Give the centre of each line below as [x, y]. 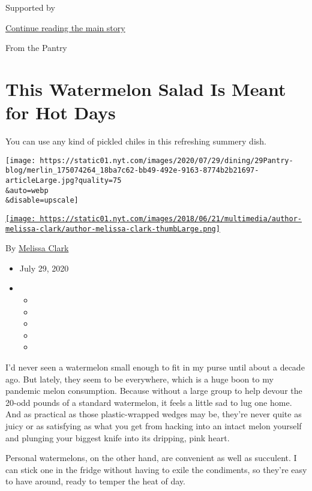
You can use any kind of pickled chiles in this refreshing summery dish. [136, 141]
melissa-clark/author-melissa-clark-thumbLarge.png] [113, 229]
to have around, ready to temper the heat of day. [95, 481]
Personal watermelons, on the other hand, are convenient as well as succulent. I [151, 458]
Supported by [30, 7]
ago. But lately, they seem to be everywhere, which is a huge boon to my [139, 379]
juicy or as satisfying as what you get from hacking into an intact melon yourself [154, 426]
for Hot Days [61, 112]
